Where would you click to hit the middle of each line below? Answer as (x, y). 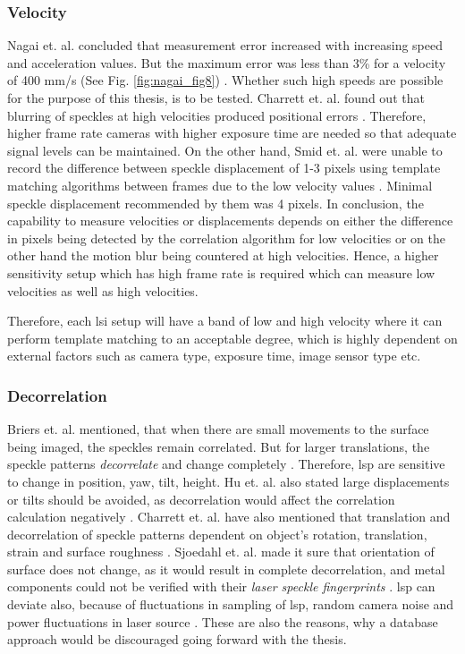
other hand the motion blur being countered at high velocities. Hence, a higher (223, 255)
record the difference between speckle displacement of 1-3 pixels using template (224, 168)
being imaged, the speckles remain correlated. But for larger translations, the (219, 446)
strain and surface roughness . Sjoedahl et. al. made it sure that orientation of (221, 552)
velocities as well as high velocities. (103, 290)
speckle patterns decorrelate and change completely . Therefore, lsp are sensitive (226, 464)
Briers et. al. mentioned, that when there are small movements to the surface (218, 429)
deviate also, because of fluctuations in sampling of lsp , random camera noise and (231, 604)
